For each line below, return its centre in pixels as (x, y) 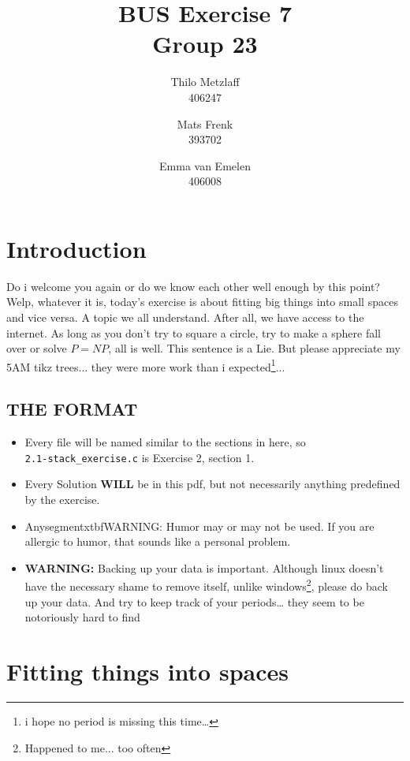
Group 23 (205, 44)
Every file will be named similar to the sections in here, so (165, 442)
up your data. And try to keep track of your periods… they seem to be (194, 601)
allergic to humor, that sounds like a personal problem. (158, 541)
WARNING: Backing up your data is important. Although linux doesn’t (204, 567)
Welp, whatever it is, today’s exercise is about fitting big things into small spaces (202, 302)
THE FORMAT (72, 409)
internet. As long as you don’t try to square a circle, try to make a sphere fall (194, 332)
